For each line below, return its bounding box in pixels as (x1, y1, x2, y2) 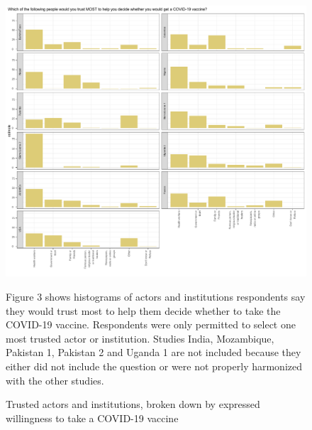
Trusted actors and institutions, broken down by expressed (6, 397, 260, 412)
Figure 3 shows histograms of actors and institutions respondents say (6, 289, 306, 303)
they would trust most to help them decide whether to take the (6, 303, 281, 318)
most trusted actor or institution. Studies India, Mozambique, (6, 330, 274, 345)
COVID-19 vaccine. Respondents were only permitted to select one (6, 317, 296, 332)
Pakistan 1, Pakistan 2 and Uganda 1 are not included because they (6, 345, 301, 360)
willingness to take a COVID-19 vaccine (6, 410, 179, 425)
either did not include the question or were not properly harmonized (6, 358, 303, 373)
